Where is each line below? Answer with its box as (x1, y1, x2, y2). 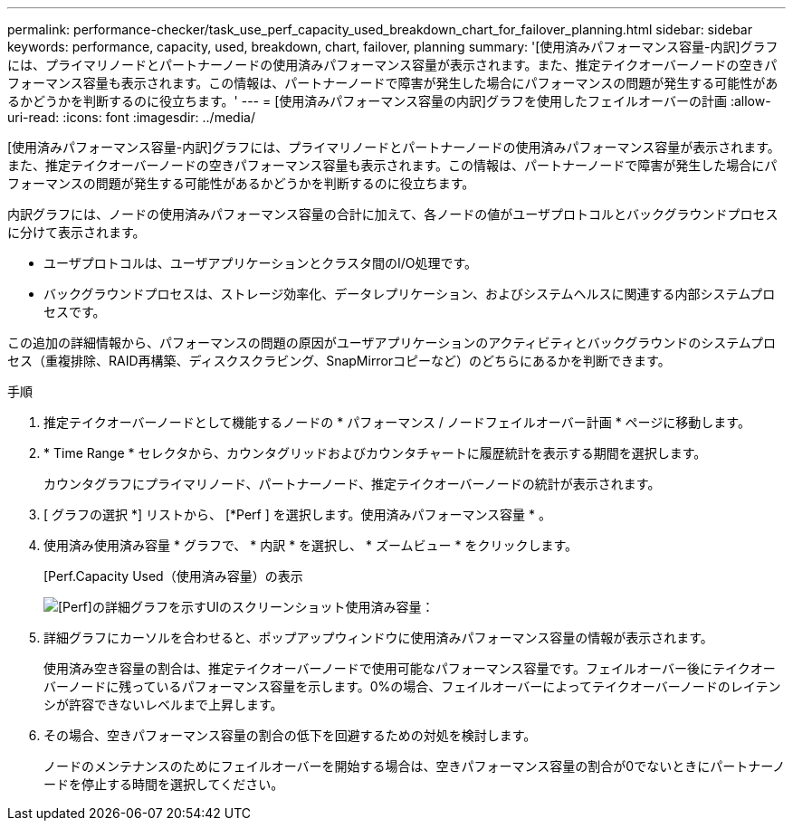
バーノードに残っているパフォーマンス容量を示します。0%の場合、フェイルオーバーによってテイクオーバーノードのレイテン (43, 679, 781, 694)
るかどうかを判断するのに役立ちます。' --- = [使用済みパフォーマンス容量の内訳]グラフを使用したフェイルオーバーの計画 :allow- (7, 93, 771, 109)
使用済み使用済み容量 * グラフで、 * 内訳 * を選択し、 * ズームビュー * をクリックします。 (43, 538, 578, 553)
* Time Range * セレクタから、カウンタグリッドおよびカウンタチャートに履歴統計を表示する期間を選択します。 (43, 445, 707, 461)
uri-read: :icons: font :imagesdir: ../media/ (7, 109, 255, 125)
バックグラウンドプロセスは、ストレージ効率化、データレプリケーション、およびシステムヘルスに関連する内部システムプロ (43, 286, 776, 301)
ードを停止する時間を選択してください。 (43, 776, 284, 792)
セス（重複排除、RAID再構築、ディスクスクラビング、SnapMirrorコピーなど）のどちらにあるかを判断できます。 (7, 353, 671, 368)
